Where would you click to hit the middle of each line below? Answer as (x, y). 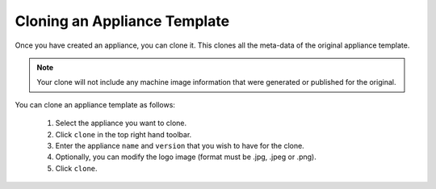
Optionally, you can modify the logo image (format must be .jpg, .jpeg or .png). (186, 157)
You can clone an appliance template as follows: (95, 104)
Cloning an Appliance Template (122, 21)
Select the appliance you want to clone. (121, 123)
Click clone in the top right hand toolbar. (124, 134)
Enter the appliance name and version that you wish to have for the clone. (180, 145)
